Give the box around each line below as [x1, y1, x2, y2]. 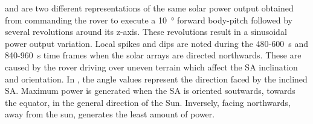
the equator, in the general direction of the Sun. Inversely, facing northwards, [5, 96, 291, 108]
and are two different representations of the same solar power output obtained [5, 2, 294, 14]
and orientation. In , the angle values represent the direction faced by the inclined [5, 72, 308, 85]
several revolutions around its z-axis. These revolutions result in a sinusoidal [5, 25, 287, 38]
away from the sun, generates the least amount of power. [5, 108, 215, 120]
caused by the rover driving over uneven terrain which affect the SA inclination [5, 60, 298, 73]
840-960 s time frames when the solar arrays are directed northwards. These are [5, 49, 302, 61]
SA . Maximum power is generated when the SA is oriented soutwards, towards [5, 84, 295, 97]
